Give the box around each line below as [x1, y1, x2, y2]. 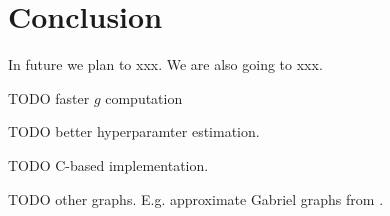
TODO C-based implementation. [8, 154, 209, 175]
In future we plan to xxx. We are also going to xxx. [8, 54, 323, 75]
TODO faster [8, 87, 90, 108]
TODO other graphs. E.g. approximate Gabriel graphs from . [8, 188, 384, 209]
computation [105, 87, 183, 108]
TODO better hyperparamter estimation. [8, 121, 260, 142]
